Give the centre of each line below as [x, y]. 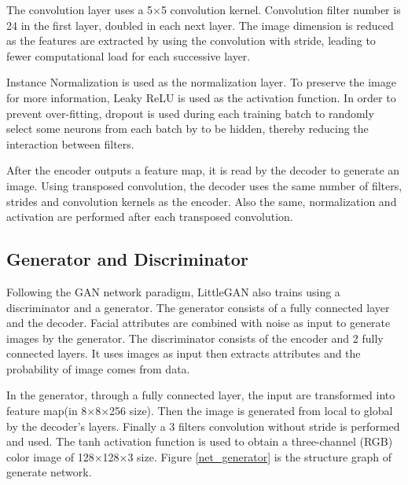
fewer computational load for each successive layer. [129, 55]
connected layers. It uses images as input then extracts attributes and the [184, 353]
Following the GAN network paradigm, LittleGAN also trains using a [173, 291]
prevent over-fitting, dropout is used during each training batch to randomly [190, 113]
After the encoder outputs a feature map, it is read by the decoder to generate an [203, 170]
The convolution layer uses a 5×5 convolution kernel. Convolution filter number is [204, 9]
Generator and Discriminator [127, 259]
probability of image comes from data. [98, 368]
